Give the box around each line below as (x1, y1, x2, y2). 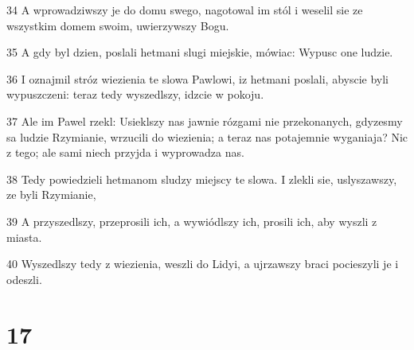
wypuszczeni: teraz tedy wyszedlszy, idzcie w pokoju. (6, 86, 264, 103)
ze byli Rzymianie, (6, 186, 96, 203)
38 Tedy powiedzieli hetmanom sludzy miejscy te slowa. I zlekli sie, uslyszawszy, (6, 170, 397, 187)
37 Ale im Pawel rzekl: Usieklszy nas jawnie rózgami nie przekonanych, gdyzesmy (6, 112, 403, 129)
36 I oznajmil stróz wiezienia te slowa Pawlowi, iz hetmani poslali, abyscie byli (6, 70, 389, 87)
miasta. (6, 228, 42, 245)
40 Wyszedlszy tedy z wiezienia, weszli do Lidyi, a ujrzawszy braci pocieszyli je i (6, 255, 399, 272)
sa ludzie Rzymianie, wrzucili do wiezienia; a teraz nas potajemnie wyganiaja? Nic (6, 128, 408, 145)
